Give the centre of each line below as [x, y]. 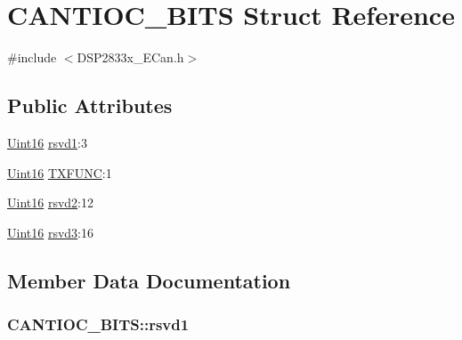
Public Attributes [90, 105]
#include [32, 57]
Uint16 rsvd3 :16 [50, 232]
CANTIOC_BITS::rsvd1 [98, 324]
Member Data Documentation [149, 280]
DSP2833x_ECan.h [130, 57]
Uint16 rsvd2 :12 [50, 202]
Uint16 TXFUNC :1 [60, 172]
